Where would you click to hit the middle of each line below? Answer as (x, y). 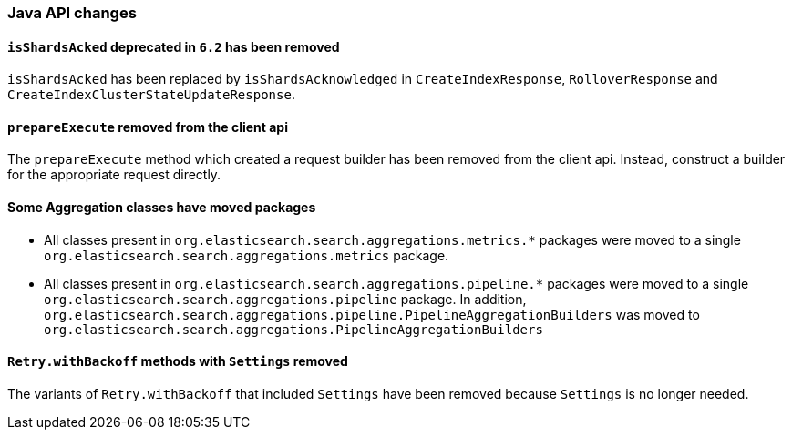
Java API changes (72, 13)
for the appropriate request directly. (114, 175)
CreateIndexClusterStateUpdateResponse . (151, 95)
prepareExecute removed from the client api (148, 127)
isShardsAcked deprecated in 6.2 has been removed (174, 46)
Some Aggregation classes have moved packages (162, 208)
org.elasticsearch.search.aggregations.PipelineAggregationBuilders (293, 329)
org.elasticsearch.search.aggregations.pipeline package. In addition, (285, 299)
